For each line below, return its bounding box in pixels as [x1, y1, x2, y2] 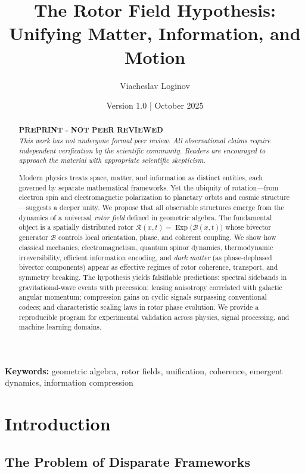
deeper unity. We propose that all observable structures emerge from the [60, 202, 284, 212]
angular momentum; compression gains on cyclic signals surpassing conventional [18, 292, 267, 302]
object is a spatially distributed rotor [18, 222, 134, 232]
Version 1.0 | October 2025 [106, 99, 204, 112]
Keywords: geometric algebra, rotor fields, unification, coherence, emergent [5, 364, 283, 377]
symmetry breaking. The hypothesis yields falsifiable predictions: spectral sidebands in [18, 272, 287, 282]
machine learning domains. [18, 322, 102, 332]
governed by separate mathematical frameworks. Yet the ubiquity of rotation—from [18, 182, 279, 192]
